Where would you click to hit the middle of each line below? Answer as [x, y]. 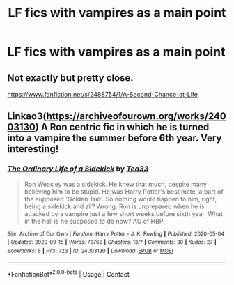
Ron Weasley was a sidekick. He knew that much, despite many [116, 184]
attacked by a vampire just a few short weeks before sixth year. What [123, 213]
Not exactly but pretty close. [70, 78]
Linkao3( [27, 116]
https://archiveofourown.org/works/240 [136, 116]
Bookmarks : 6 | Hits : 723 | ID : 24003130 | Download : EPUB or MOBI [91, 251]
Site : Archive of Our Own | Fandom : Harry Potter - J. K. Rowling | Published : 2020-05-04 [116, 234]
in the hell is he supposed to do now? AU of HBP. [94, 221]
